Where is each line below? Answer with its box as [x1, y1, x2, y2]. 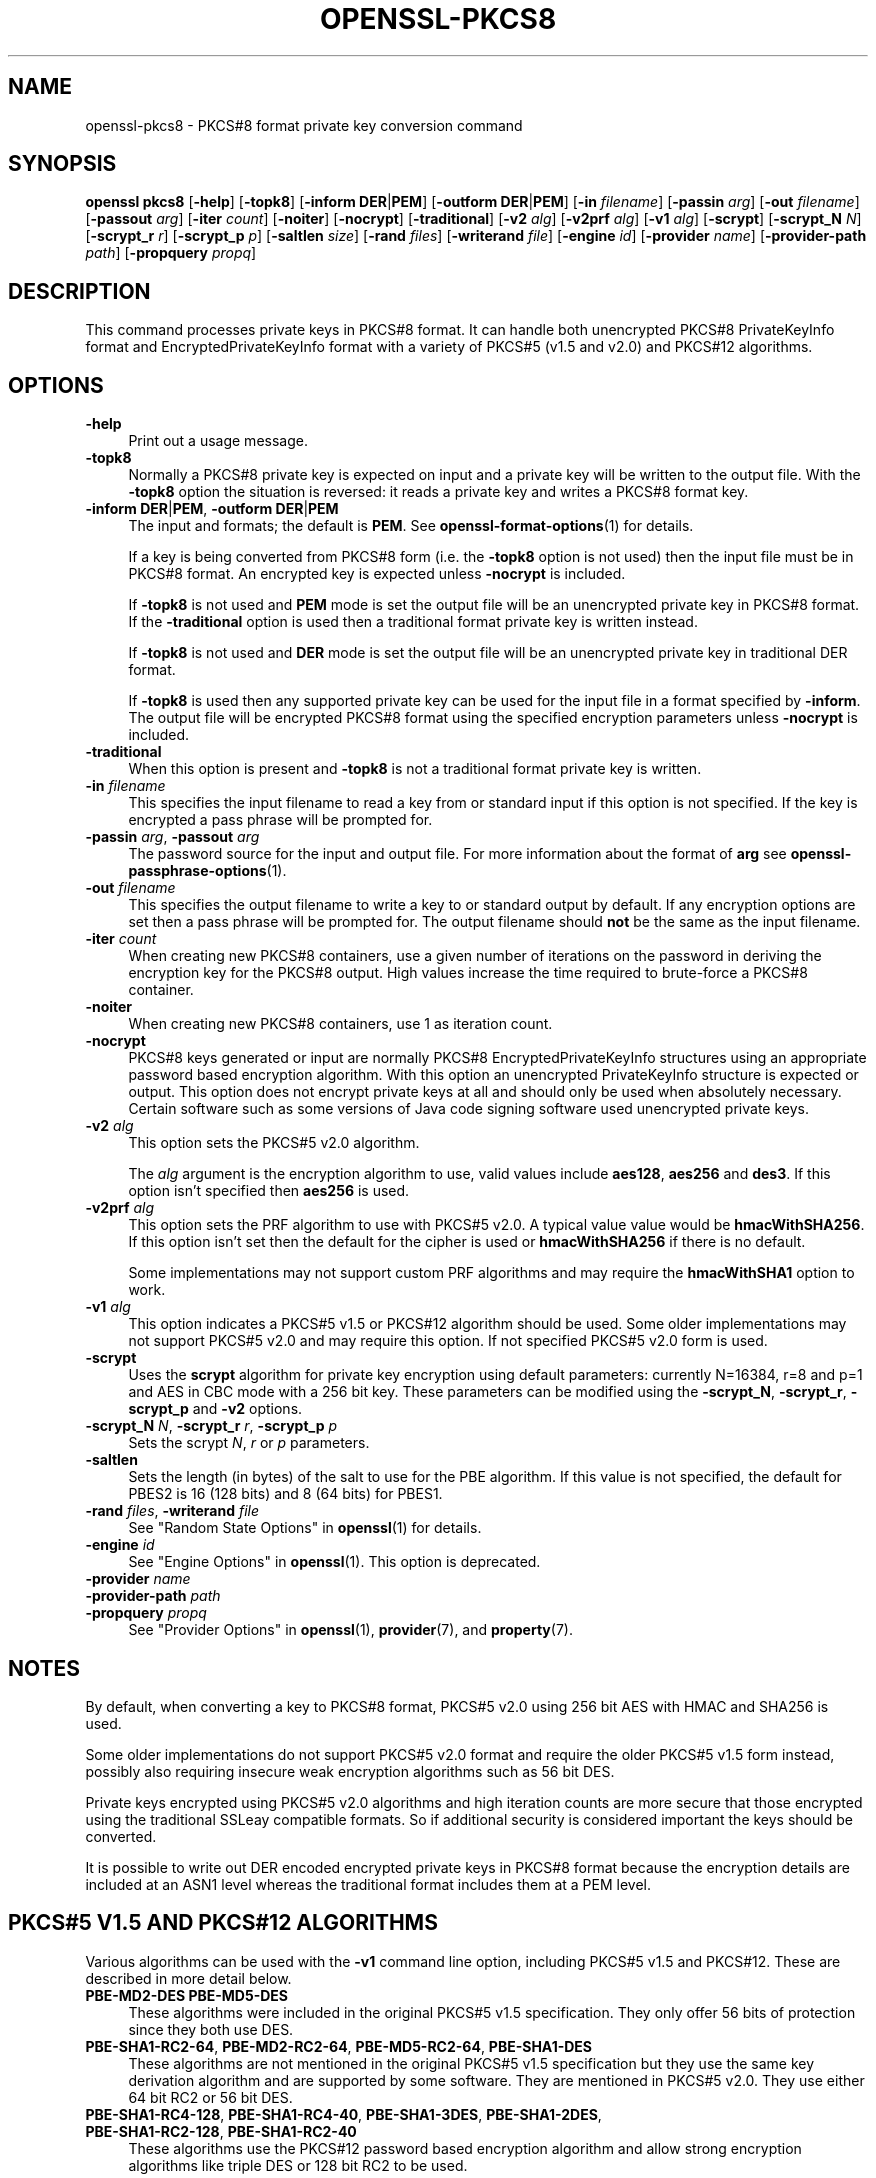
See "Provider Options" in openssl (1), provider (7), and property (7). [128, 1621, 573, 1639]
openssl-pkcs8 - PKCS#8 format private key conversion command [85, 116, 523, 134]
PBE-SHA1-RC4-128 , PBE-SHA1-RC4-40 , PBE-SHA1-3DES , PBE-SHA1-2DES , [85, 2105, 602, 2123]
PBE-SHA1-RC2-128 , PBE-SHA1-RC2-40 [85, 2122, 357, 2140]
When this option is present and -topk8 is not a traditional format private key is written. [128, 760, 702, 778]
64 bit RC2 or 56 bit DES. [128, 2088, 293, 2106]
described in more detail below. [85, 1969, 292, 1987]
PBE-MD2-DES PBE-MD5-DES [85, 1986, 288, 2004]
